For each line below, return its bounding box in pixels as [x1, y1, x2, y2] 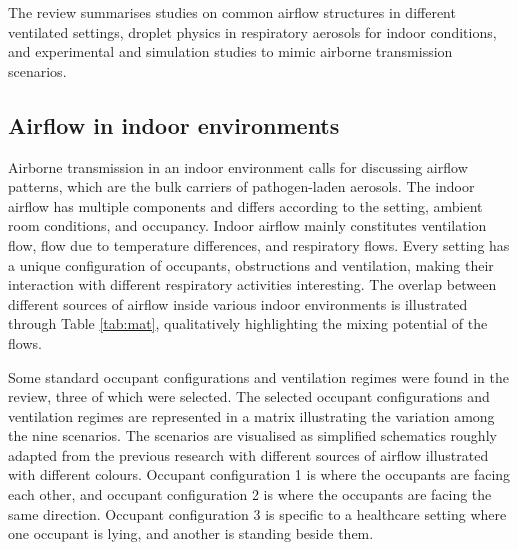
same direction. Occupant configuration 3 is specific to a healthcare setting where [8, 503, 507, 524]
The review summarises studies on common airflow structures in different [8, 2, 456, 22]
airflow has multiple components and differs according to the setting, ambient [8, 195, 483, 216]
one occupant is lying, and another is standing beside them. [8, 523, 374, 544]
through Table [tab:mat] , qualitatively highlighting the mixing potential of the [8, 313, 488, 334]
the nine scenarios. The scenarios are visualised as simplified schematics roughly [8, 425, 497, 446]
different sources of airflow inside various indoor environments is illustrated [8, 293, 468, 314]
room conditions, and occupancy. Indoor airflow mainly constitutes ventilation [8, 215, 487, 236]
